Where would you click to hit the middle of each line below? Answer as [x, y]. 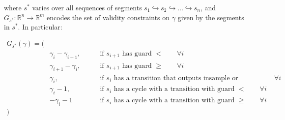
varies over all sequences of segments [87, 7]
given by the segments [211, 17]
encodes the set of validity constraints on [108, 17]
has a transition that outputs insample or [176, 78]
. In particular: [40, 27]
